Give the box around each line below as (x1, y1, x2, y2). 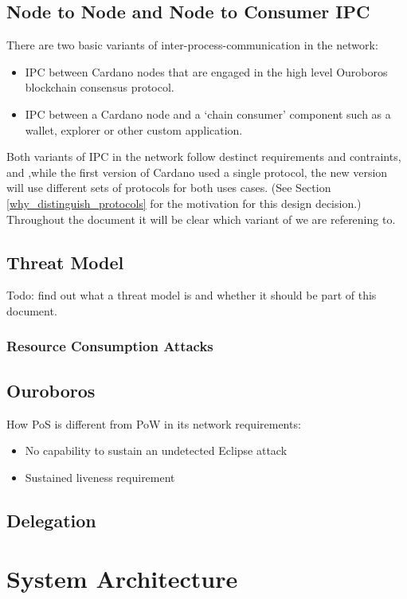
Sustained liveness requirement (25, 468, 175, 485)
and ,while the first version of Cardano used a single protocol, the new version (6, 163, 388, 180)
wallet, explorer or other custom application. (25, 121, 243, 138)
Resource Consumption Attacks (6, 336, 213, 356)
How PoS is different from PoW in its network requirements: (6, 415, 301, 432)
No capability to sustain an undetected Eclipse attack (25, 442, 288, 459)
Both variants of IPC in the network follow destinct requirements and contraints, (6, 148, 401, 165)
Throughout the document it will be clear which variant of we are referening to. (6, 210, 396, 227)
